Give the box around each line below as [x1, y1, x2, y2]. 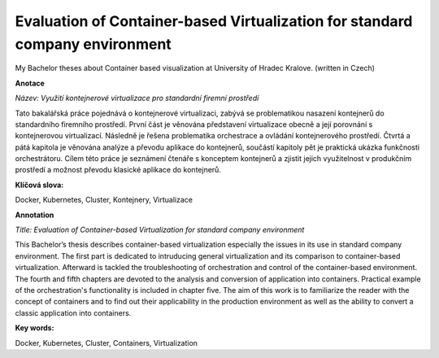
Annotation [15, 210, 54, 220]
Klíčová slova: [15, 180, 64, 190]
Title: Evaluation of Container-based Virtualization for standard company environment [15, 225, 305, 235]
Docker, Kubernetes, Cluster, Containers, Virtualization [15, 338, 198, 347]
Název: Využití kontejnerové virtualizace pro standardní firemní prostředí [15, 94, 259, 103]
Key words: [15, 323, 54, 333]
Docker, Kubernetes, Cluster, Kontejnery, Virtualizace [15, 195, 193, 205]
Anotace [15, 78, 45, 88]
